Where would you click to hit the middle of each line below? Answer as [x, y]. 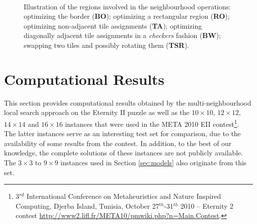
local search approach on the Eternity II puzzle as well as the [97, 112]
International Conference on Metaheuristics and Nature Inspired [124, 196]
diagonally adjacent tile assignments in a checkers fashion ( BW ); [122, 35]
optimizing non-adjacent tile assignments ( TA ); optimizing [113, 25]
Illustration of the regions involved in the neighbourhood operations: [127, 6]
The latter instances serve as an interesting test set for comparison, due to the [123, 133]
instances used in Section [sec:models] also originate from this [153, 162]
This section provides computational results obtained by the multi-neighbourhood [128, 102]
